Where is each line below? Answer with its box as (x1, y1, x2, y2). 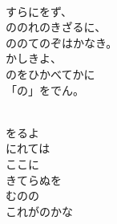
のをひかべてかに (6, 65, 95, 82)
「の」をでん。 (6, 81, 84, 98)
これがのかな (6, 202, 73, 219)
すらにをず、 (6, 2, 73, 19)
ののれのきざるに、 (6, 18, 107, 35)
